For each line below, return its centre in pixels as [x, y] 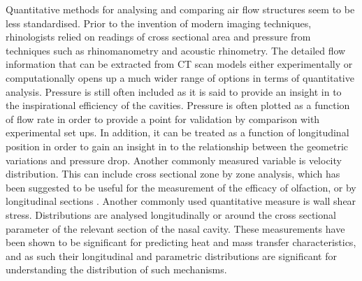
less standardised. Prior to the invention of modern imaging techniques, [159, 23]
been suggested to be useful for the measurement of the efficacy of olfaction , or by [181, 187]
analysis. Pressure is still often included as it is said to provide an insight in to [174, 91]
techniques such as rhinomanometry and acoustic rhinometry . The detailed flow [176, 50]
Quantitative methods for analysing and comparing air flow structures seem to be [180, 9]
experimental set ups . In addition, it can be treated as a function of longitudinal [178, 132]
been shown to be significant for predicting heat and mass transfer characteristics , [181, 242]
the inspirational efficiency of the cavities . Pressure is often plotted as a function [178, 105]
